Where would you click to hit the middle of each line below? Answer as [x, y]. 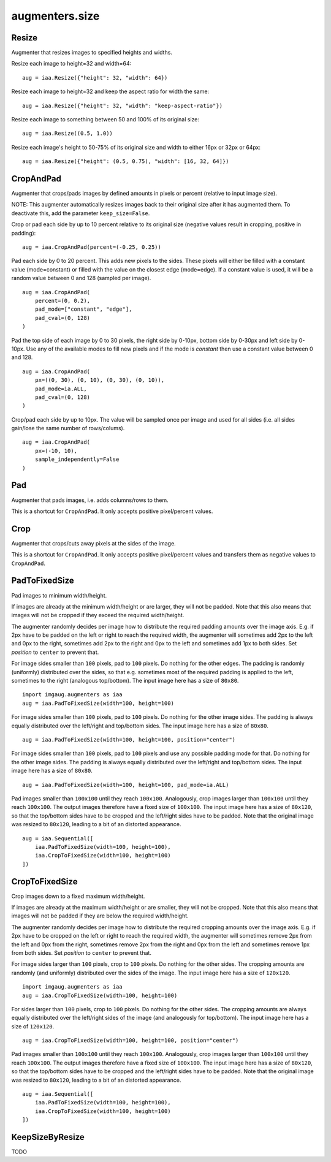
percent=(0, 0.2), [63, 301]
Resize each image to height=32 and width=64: [71, 64]
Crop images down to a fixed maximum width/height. [78, 896]
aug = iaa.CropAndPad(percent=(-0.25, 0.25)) [92, 247]
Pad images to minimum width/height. [59, 595]
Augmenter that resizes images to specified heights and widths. [92, 53]
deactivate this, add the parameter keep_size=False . [81, 213]
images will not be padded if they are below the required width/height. [100, 916]
